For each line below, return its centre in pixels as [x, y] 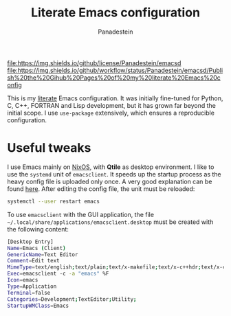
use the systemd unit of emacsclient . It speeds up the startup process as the [114, 174]
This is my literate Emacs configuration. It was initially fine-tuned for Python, [115, 98]
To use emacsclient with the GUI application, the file [81, 214]
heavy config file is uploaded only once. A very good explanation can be [110, 181]
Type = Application [32, 286]
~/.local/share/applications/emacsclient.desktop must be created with [110, 222]
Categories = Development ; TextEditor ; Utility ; [72, 299]
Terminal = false [29, 293]
